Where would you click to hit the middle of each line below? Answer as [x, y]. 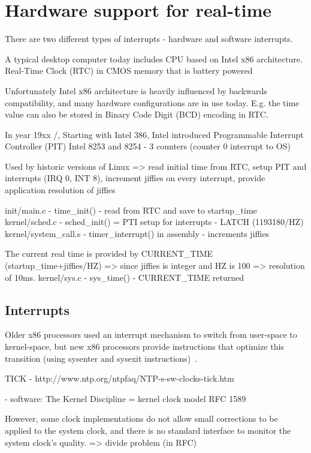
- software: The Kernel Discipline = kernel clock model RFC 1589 [126, 398]
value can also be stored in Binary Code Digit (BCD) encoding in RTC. [137, 114]
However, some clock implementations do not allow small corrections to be [141, 418]
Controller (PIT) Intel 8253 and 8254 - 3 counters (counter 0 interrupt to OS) [148, 146]
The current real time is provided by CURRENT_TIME [109, 253]
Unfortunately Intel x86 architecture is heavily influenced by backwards [136, 90]
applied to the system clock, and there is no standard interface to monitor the [148, 430]
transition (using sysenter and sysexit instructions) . [101, 358]
